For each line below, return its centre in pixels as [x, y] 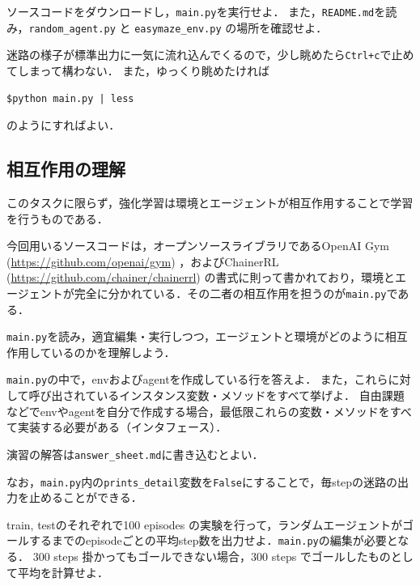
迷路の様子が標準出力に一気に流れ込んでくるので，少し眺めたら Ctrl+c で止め [210, 55]
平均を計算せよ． [63, 572]
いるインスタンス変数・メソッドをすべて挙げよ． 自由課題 [250, 395]
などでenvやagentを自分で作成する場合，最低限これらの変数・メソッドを [198, 411]
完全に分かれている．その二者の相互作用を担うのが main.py [230, 293]
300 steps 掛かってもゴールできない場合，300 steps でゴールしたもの [212, 556]
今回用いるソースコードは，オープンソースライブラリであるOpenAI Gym [198, 246]
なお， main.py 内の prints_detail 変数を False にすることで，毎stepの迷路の [202, 481]
